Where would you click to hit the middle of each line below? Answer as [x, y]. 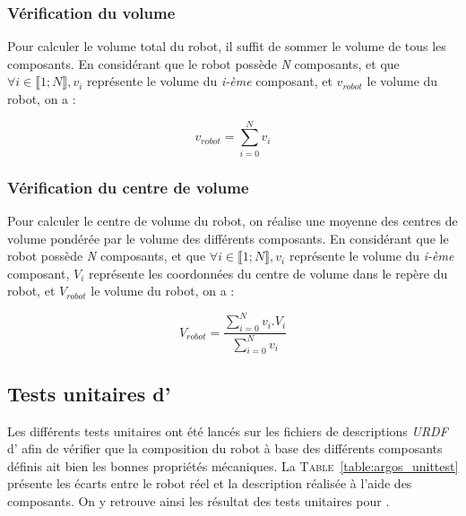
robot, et [31, 291]
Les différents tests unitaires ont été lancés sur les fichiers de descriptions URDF [228, 430]
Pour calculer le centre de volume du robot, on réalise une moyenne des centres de [233, 220]
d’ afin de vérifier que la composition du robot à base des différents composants [225, 448]
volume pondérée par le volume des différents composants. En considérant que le [228, 238]
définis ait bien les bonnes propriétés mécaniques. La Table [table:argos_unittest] [233, 465]
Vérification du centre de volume [128, 187]
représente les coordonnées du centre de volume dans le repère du [268, 273]
